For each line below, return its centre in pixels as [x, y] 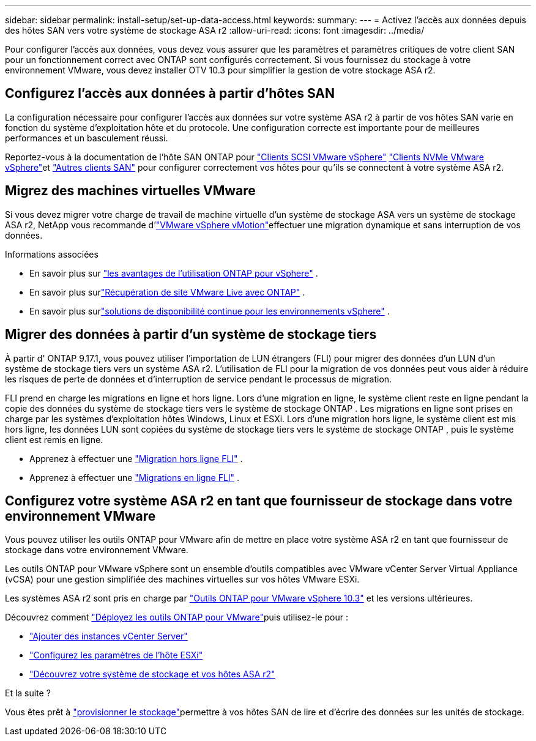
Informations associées [52, 254]
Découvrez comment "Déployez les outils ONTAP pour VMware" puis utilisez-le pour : [177, 617]
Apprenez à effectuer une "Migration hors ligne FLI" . [136, 458]
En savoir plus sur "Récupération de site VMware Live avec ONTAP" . [167, 292]
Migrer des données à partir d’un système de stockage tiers [191, 335]
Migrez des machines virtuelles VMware [130, 191]
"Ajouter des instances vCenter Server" [109, 636]
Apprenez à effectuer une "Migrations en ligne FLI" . [135, 477]
